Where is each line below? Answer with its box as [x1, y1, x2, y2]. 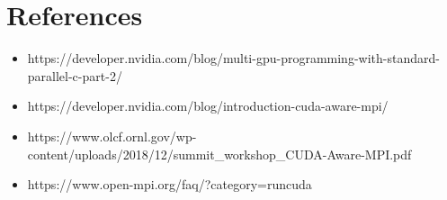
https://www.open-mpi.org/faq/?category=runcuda [27, 175, 312, 194]
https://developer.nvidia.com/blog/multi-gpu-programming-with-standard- [27, 49, 440, 68]
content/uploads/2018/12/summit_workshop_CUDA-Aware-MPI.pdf [27, 144, 412, 163]
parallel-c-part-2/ [27, 66, 122, 85]
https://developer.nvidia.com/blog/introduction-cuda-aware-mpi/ [27, 96, 389, 115]
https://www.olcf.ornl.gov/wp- [27, 126, 197, 145]
